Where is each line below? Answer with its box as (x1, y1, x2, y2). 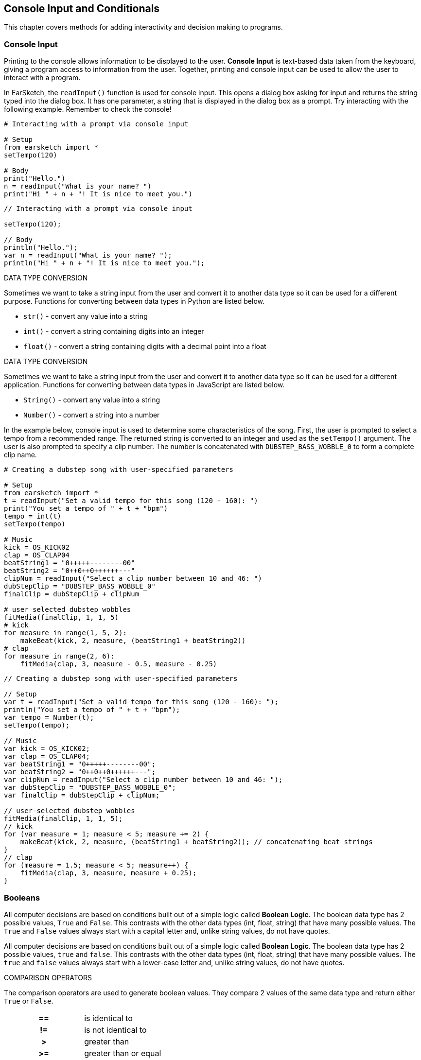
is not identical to (84, 1025, 147, 1035)
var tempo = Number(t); (4, 713, 94, 722)
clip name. (4, 451, 37, 459)
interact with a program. (4, 73, 81, 82)
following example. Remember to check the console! (4, 105, 172, 114)
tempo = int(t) (4, 512, 62, 521)
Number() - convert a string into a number (23, 411, 160, 419)
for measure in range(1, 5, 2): (4, 629, 127, 637)
